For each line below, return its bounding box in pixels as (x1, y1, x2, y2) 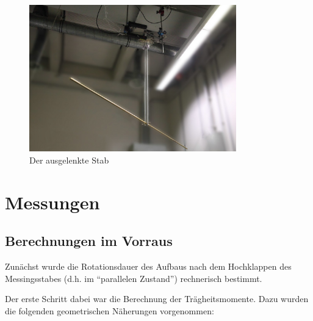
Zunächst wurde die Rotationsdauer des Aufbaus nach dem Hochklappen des (5, 260, 292, 273)
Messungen (5, 189, 100, 214)
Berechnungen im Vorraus (5, 231, 173, 250)
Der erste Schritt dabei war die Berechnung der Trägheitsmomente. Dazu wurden (5, 292, 309, 305)
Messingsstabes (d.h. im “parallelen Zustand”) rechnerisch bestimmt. (5, 272, 262, 284)
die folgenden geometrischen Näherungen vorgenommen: (5, 305, 214, 317)
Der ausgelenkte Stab (29, 154, 109, 167)
